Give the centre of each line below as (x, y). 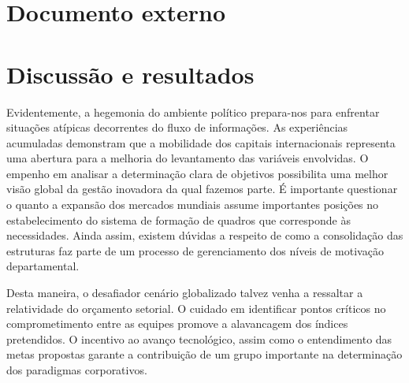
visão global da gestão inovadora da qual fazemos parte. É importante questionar (202, 189)
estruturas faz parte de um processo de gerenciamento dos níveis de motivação (195, 250)
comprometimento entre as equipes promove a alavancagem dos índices (177, 324)
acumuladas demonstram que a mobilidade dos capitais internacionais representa (201, 142)
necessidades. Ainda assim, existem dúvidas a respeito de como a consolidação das (205, 235)
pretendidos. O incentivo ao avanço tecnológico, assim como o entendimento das (199, 338)
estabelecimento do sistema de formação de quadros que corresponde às (178, 219)
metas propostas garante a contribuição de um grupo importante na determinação (204, 354)
